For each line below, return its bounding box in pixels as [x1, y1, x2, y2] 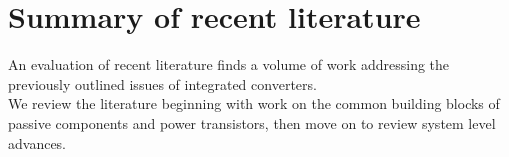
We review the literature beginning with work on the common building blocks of [8, 93, 500, 114]
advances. [8, 132, 67, 153]
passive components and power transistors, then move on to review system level [8, 112, 496, 133]
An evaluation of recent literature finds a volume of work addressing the [8, 54, 450, 75]
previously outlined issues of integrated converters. [8, 73, 317, 94]
